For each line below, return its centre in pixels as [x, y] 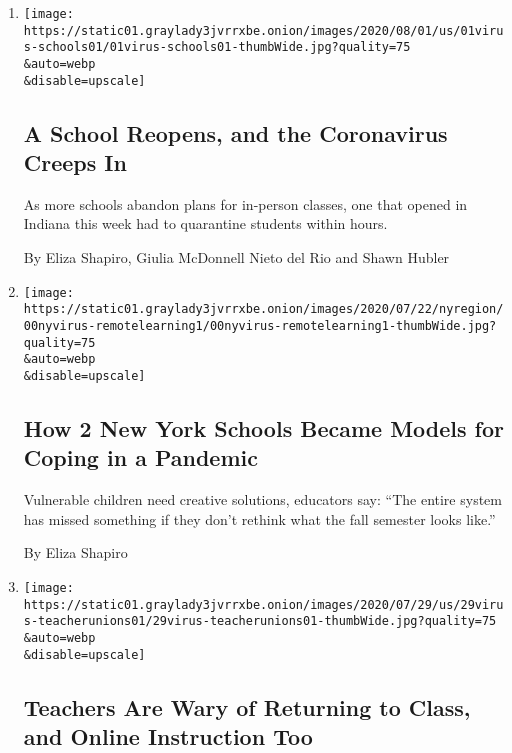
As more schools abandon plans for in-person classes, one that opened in [245, 203]
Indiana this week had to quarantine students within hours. [205, 223]
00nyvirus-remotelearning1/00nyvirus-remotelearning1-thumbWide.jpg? [260, 325]
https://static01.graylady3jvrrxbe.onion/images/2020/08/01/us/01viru [263, 30]
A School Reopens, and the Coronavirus [235, 132]
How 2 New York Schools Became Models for [264, 427]
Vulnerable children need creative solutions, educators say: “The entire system [262, 499]
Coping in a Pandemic [140, 457]
